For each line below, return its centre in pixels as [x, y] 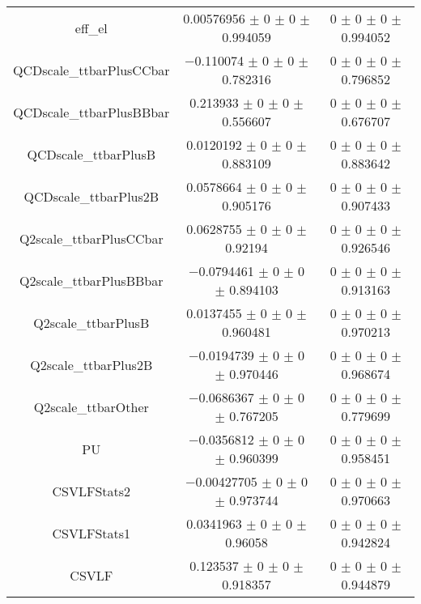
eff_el [91, 28]
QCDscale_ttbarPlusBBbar [91, 112]
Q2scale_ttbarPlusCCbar [91, 238]
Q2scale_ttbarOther [91, 406]
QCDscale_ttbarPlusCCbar [91, 70]
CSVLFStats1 [91, 533]
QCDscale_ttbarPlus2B [91, 196]
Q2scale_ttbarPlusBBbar [91, 280]
